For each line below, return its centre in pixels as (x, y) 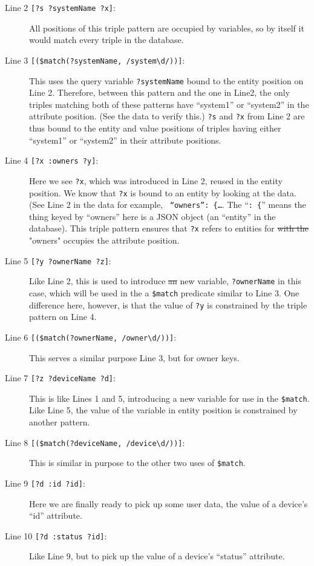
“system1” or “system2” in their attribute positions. (125, 140)
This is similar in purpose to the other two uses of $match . (137, 463)
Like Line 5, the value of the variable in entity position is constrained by (163, 410)
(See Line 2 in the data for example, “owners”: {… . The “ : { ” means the (168, 205)
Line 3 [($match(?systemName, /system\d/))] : (95, 60)
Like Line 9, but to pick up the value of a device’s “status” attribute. (157, 556)
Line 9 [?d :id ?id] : (45, 483)
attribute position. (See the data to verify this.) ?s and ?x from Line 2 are (167, 116)
